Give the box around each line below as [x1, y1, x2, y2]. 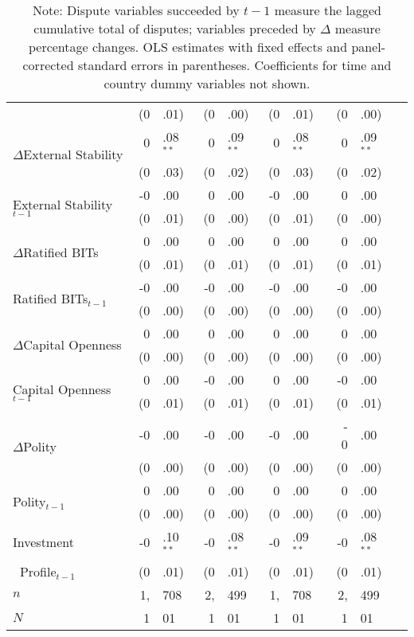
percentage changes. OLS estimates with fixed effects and [28, 37, 348, 56]
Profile [19, 561, 57, 580]
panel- [351, 37, 386, 56]
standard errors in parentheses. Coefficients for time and [77, 56, 392, 74]
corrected [22, 56, 74, 74]
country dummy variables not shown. [103, 74, 310, 92]
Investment [13, 533, 74, 552]
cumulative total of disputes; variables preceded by [33, 19, 316, 37]
